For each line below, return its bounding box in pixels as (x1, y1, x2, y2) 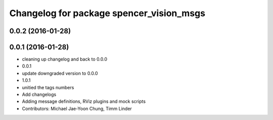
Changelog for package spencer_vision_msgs (9, 8, 206, 19)
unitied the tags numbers (22, 84, 74, 90)
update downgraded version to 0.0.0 (22, 70, 98, 76)
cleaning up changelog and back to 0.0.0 (22, 56, 108, 63)
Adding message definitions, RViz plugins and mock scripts (22, 98, 146, 104)
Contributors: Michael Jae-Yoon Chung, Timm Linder (22, 105, 132, 111)
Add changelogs (22, 91, 57, 98)
